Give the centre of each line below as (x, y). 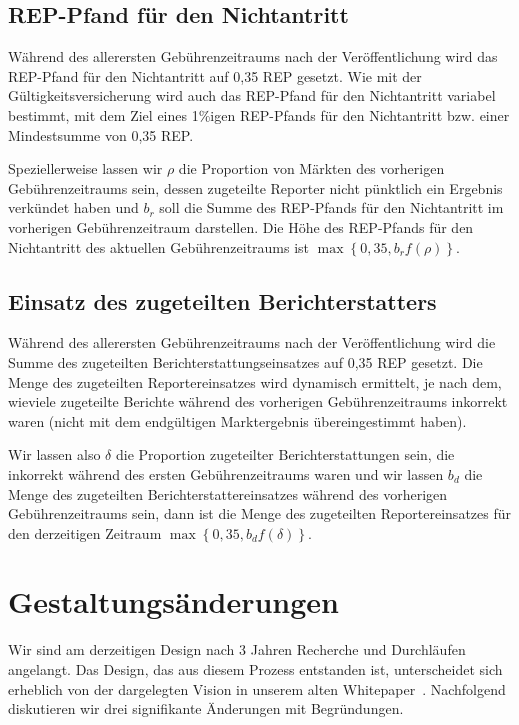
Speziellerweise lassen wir (85, 168)
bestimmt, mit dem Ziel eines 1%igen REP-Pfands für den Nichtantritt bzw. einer (259, 114)
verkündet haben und (73, 207)
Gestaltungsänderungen (173, 601)
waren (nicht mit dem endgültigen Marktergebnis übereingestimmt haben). (237, 420)
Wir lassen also (54, 454)
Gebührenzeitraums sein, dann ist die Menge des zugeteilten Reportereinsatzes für (259, 513)
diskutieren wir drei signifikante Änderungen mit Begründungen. (206, 708)
